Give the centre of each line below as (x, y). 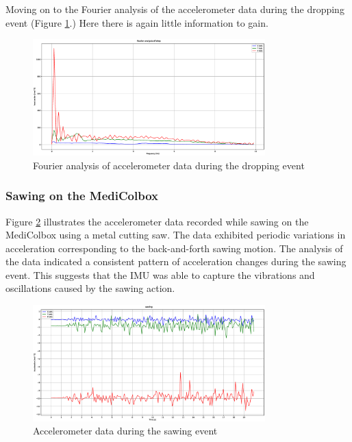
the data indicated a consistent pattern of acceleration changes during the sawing (176, 261)
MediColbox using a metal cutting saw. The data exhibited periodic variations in (176, 235)
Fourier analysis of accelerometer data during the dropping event (169, 165)
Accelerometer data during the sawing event (125, 431)
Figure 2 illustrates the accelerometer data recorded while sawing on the (157, 221)
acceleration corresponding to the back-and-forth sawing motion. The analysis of (174, 248)
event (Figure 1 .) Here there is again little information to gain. (137, 22)
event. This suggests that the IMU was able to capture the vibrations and (160, 274)
